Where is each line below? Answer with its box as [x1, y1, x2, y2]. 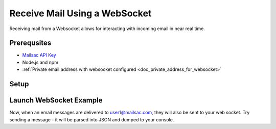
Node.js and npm [22, 59, 59, 65]
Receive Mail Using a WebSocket [9, 8, 152, 19]
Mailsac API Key [22, 52, 56, 58]
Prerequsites [9, 39, 52, 47]
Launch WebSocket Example [9, 96, 103, 105]
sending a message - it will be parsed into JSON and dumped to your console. [9, 116, 174, 122]
